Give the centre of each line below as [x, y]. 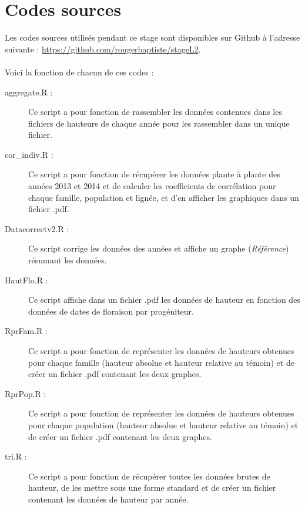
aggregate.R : [29, 92]
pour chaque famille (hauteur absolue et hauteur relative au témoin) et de [161, 362]
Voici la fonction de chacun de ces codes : [79, 72]
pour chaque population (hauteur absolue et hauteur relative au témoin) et [163, 424]
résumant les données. [68, 260]
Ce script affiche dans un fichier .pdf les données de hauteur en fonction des [164, 300]
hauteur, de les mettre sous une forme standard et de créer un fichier [152, 487]
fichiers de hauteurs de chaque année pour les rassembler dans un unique [159, 123]
